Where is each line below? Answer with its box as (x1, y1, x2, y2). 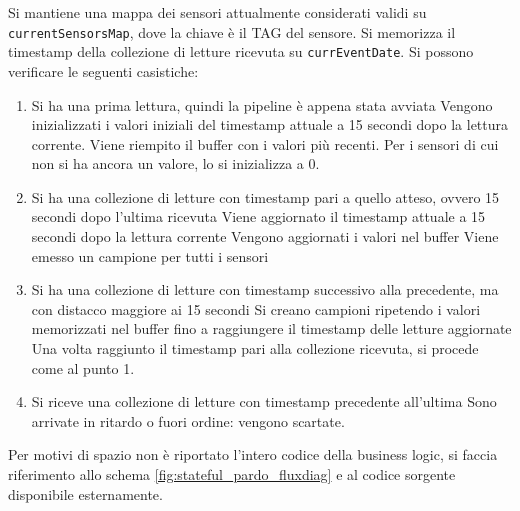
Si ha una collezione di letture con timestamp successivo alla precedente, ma (31, 279, 499, 300)
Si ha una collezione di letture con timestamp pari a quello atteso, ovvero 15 (31, 186, 500, 207)
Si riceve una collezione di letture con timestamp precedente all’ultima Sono (31, 391, 497, 412)
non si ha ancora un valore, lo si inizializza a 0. (31, 153, 320, 174)
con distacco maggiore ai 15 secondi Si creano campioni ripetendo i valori (31, 298, 481, 319)
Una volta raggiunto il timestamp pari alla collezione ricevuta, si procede (31, 338, 479, 359)
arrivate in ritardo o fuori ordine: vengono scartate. (31, 410, 345, 431)
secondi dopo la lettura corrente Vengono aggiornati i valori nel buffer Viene (31, 226, 499, 247)
